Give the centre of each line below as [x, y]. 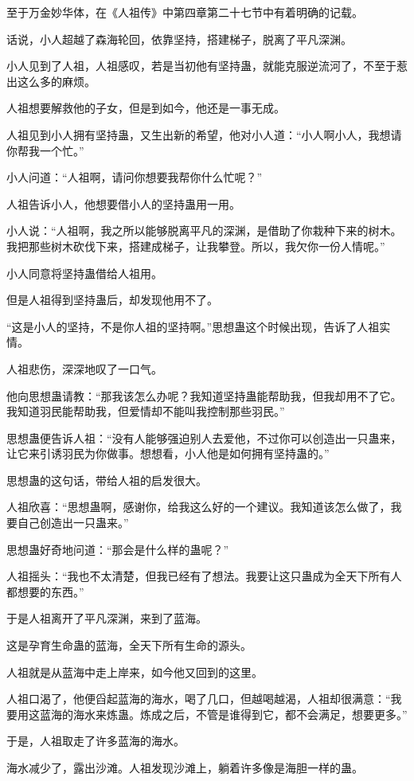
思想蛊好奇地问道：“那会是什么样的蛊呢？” [118, 549]
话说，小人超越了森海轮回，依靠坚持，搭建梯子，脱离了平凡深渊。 [179, 39]
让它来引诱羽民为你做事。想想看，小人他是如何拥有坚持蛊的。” [168, 453]
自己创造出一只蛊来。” [73, 523]
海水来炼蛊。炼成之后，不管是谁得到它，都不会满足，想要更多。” [240, 714]
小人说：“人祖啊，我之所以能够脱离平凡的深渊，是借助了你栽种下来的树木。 [204, 230]
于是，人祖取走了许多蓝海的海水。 [96, 741]
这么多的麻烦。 [56, 81]
